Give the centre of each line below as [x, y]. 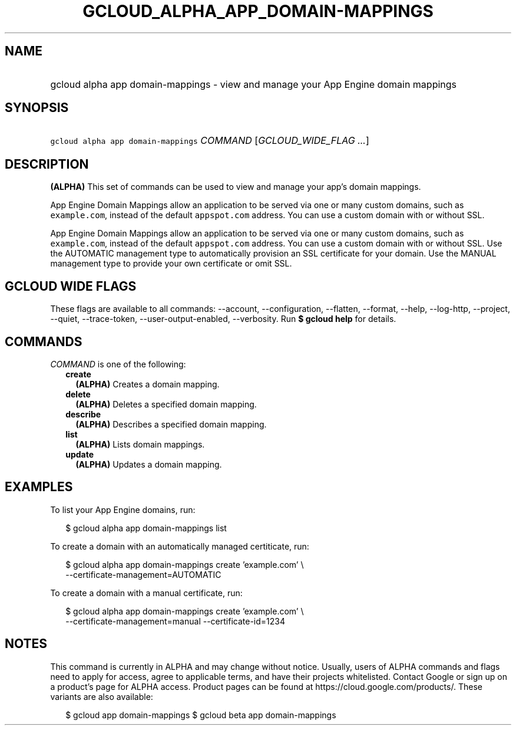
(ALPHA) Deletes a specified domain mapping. [166, 404]
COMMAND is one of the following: [118, 364]
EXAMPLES [39, 487]
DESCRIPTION [47, 164]
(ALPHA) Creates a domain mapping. [148, 384]
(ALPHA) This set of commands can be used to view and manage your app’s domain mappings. [236, 187]
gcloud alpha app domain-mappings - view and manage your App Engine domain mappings [254, 84]
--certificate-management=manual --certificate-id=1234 [175, 621]
